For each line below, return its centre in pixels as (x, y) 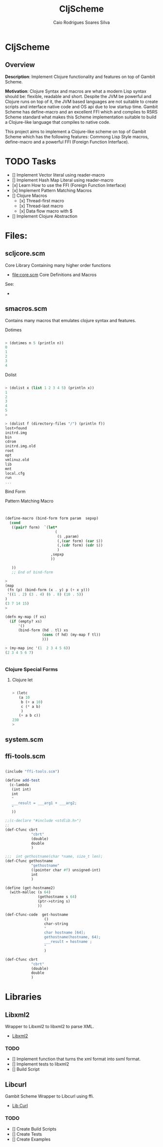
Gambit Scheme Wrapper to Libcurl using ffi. (49, 1096)
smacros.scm (26, 309)
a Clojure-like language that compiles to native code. (58, 122)
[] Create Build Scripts (34, 1129)
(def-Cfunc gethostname (29, 861)
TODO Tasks (31, 161)
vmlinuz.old (17, 459)
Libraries (23, 997)
